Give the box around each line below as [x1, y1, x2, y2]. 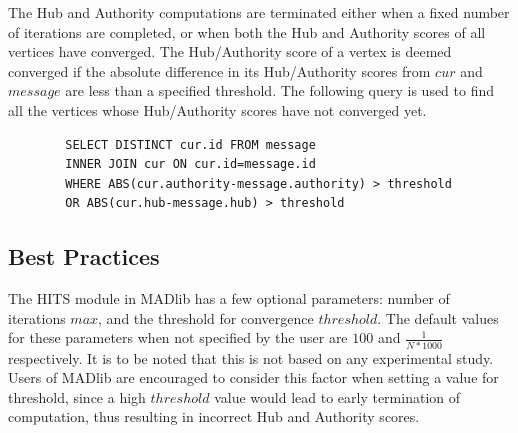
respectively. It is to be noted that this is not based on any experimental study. [8, 347, 494, 368]
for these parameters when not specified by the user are [8, 327, 348, 348]
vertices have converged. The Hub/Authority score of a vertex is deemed [8, 41, 452, 62]
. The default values [377, 307, 499, 328]
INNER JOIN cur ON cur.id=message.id [65, 157, 316, 172]
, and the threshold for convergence [98, 307, 314, 328]
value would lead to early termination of [214, 386, 460, 407]
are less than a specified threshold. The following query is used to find [65, 80, 495, 101]
